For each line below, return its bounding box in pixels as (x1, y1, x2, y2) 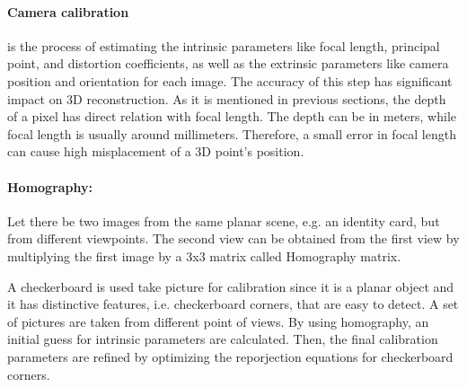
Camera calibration (7, 2, 129, 21)
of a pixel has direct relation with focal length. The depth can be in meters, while (7, 107, 456, 126)
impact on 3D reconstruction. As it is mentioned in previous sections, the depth (7, 89, 446, 108)
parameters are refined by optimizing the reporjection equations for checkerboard (7, 347, 454, 365)
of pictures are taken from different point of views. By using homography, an (7, 312, 429, 330)
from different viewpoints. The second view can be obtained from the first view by (7, 229, 460, 248)
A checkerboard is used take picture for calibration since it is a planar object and (7, 277, 454, 295)
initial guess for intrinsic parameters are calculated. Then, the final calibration (7, 330, 438, 348)
